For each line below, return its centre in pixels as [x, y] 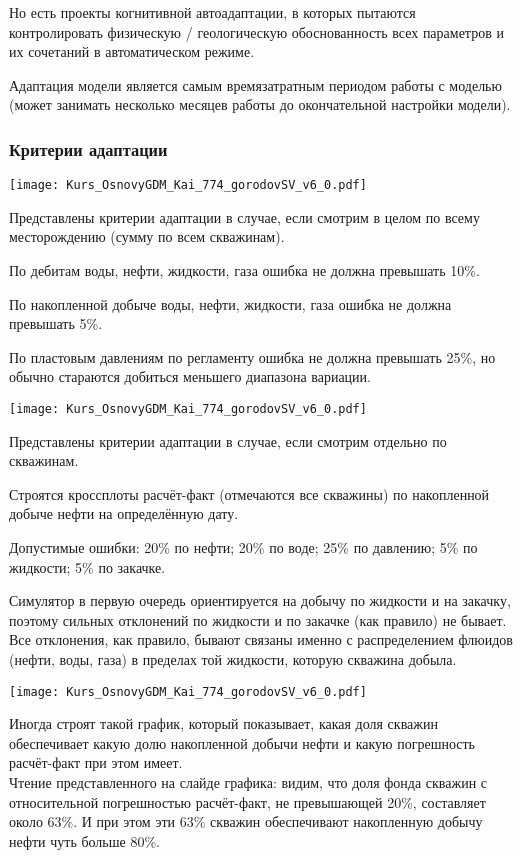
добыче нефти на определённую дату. [124, 513]
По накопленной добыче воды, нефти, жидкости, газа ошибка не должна [230, 303]
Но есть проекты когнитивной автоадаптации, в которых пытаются [212, 12]
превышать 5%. [56, 323]
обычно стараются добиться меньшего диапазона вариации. [190, 376]
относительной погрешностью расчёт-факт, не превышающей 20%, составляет [247, 801]
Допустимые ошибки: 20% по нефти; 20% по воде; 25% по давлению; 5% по [243, 547]
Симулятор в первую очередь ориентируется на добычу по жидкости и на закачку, [260, 600]
